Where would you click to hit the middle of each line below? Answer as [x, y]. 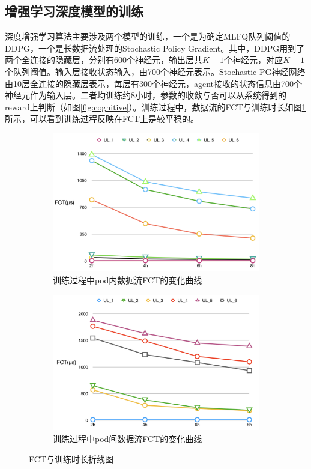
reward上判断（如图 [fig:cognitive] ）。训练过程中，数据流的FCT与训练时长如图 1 [155, 107]
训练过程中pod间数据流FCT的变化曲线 [128, 438]
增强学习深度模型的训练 [74, 11]
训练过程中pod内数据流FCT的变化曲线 [128, 280]
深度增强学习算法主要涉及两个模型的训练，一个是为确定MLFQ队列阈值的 [148, 36]
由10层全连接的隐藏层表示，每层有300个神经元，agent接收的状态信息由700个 [154, 83]
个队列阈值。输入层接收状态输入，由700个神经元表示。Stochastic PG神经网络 [155, 71]
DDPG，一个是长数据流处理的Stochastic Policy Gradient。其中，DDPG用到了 [155, 48]
